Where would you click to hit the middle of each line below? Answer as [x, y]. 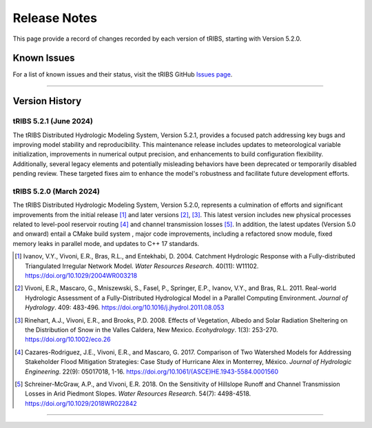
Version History [47, 101]
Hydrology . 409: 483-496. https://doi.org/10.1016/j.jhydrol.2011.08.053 [125, 307]
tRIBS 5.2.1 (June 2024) [53, 121]
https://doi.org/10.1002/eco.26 [68, 339]
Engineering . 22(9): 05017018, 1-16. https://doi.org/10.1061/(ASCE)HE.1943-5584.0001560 [152, 371]
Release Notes [55, 18]
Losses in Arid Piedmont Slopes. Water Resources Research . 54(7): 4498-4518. [138, 394]
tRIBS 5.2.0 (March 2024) [56, 191]
